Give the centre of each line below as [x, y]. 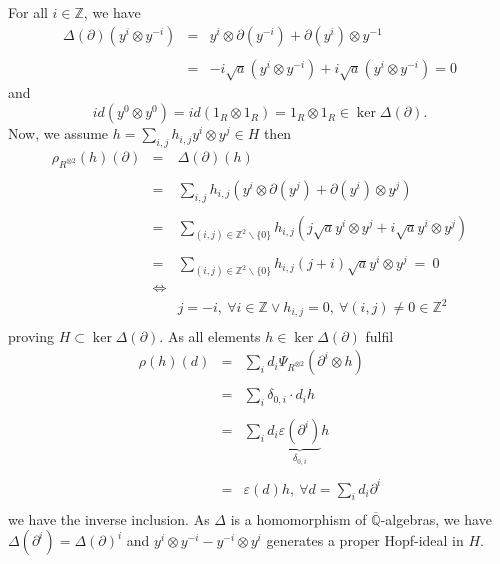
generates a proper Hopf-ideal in [365, 540]
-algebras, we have [436, 518]
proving [31, 335]
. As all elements [210, 335]
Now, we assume [58, 133]
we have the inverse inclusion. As [109, 518]
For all [28, 12]
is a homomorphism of [298, 518]
